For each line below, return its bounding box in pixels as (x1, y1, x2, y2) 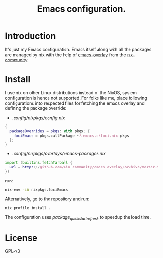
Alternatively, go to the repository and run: (5, 196, 90, 202)
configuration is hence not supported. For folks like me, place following (5, 95, 147, 101)
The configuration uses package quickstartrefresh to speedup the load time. (5, 214, 151, 221)
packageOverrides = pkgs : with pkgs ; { (9, 128, 90, 134)
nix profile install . (5, 205, 51, 210)
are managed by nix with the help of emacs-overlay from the (5, 52, 126, 58)
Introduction (5, 30, 56, 42)
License (5, 232, 38, 243)
